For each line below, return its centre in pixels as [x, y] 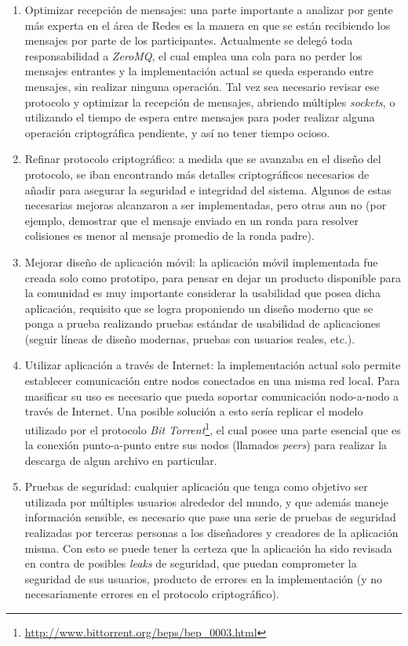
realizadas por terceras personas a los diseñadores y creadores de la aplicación [211, 533]
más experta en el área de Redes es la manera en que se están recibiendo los [208, 25]
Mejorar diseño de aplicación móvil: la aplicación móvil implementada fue [201, 261]
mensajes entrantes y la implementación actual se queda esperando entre [199, 71]
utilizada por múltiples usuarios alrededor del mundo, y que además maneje [207, 501]
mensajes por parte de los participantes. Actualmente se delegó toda [189, 40]
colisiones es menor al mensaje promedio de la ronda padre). [169, 236]
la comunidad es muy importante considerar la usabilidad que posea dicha [202, 293]
